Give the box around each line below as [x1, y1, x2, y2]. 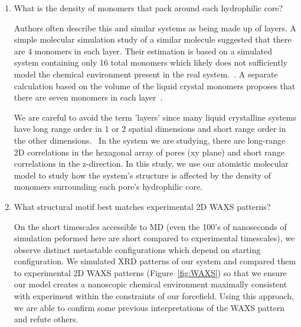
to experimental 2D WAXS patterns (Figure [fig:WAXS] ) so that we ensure [14, 266, 287, 279]
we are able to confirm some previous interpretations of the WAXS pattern [14, 301, 284, 313]
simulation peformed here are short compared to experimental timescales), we [14, 232, 295, 244]
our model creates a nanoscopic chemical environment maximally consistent [14, 278, 287, 290]
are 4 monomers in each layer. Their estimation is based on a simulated [14, 44, 273, 57]
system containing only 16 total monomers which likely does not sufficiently [14, 56, 287, 69]
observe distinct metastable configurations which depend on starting [14, 243, 261, 255]
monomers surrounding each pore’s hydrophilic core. [14, 180, 203, 193]
